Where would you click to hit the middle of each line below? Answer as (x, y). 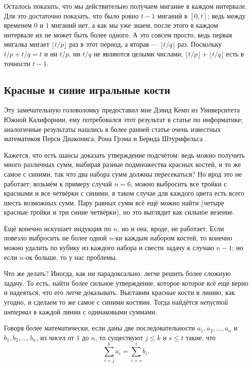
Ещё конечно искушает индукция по (58, 228)
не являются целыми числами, (138, 53)
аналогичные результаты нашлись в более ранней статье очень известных (112, 129)
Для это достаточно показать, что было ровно (71, 15)
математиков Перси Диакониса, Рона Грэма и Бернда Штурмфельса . (106, 138)
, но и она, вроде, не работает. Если (171, 228)
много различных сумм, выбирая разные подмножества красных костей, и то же (122, 164)
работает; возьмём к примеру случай (58, 183)
